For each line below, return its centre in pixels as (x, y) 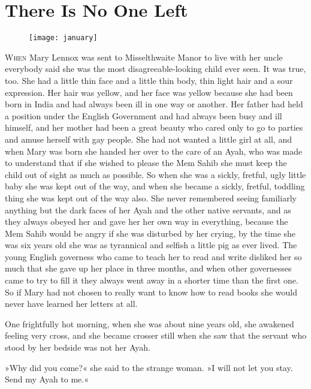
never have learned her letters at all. (71, 304)
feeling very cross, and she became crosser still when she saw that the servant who (156, 335)
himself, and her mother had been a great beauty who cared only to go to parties (154, 127)
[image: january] (63, 38)
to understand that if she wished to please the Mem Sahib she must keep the (146, 163)
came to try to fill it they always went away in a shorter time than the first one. (152, 280)
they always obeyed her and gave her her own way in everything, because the (147, 221)
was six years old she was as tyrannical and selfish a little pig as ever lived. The (151, 245)
